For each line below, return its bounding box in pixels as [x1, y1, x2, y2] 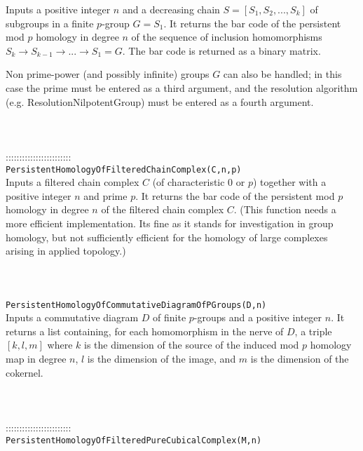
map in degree [6, 351, 67, 365]
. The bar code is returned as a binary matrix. [122, 43, 321, 58]
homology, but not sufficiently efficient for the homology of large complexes [6, 229, 328, 244]
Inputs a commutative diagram [6, 310, 139, 325]
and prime [83, 188, 128, 203]
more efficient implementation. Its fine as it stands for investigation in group [6, 215, 334, 230]
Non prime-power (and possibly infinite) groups [6, 67, 210, 81]
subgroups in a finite [6, 15, 94, 30]
